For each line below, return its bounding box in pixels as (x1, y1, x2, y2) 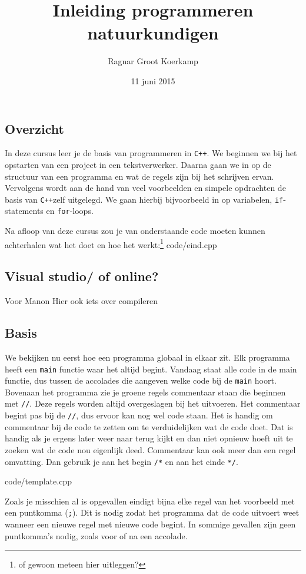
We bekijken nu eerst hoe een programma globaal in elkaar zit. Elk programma (5, 351, 290, 363)
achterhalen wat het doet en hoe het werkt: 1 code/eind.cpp (5, 236, 217, 250)
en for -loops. (46, 204, 94, 217)
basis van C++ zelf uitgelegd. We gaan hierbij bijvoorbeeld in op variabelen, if (5, 193, 284, 205)
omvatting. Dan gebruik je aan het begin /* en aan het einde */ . (5, 455, 238, 467)
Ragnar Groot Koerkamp (108, 55, 198, 67)
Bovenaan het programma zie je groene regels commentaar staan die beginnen (5, 385, 286, 398)
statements (5, 204, 44, 217)
